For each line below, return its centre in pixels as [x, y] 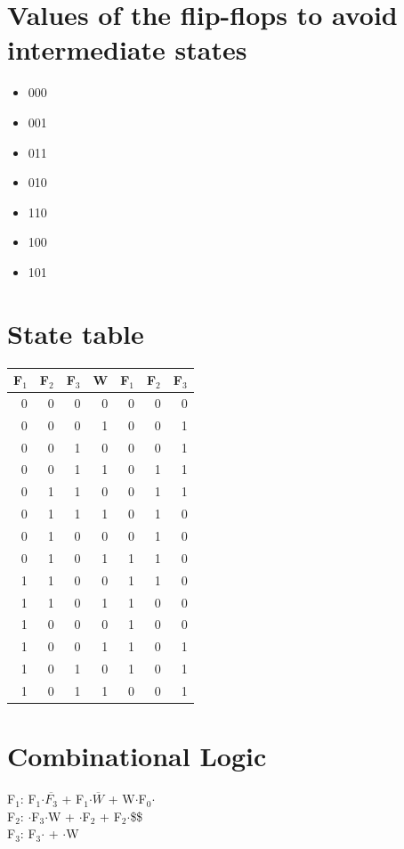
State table [76, 333]
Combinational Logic [137, 756]
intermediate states [127, 49]
